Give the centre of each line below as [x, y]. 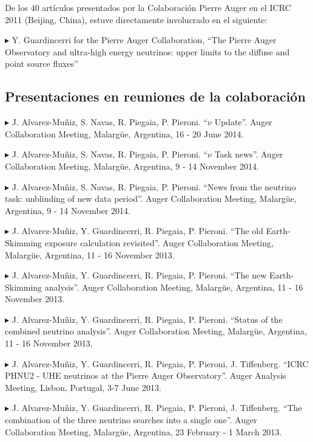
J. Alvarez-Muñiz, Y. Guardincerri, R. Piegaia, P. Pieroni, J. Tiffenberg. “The [157, 408]
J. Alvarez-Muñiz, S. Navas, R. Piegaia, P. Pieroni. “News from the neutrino [154, 186]
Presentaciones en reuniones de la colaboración [155, 96]
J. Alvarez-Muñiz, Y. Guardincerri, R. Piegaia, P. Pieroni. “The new [139, 275]
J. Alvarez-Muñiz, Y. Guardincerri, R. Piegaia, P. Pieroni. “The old [138, 231]
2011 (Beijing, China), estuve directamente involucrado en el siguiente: [136, 19]
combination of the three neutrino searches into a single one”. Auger [131, 420]
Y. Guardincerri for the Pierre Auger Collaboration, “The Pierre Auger [144, 40]
